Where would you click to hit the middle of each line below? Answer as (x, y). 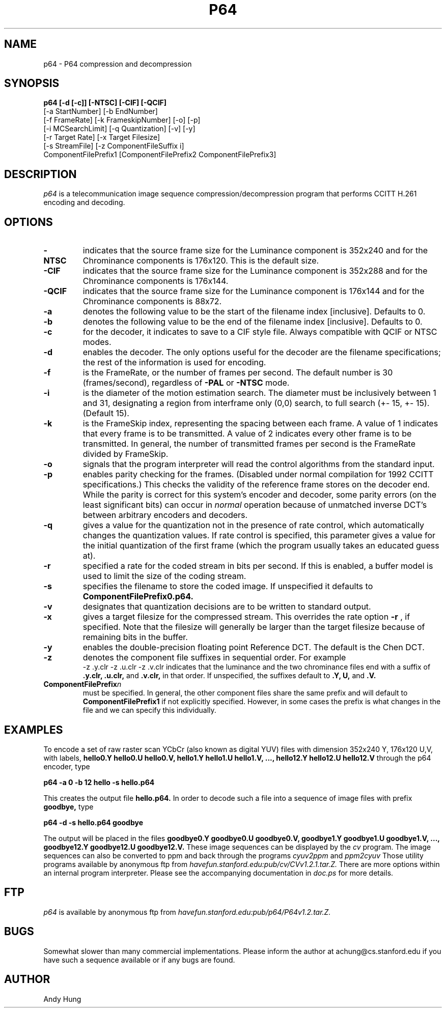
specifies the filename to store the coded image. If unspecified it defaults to (228, 586)
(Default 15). (106, 413)
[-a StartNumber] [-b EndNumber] (101, 111)
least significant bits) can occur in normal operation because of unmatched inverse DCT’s (255, 505)
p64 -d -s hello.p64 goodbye (93, 822)
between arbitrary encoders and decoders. (165, 515)
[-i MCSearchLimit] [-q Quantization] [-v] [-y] (119, 129)
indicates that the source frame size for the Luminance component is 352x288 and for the (255, 271)
